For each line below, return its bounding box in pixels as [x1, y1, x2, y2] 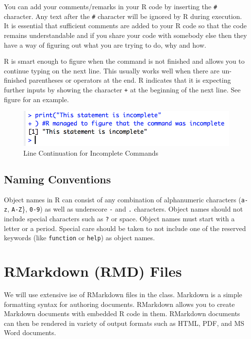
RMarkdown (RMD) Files [4, 261, 182, 281]
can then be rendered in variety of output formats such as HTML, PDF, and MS [4, 318, 245, 328]
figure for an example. [4, 94, 69, 104]
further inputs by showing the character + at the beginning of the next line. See [4, 84, 241, 94]
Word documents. [4, 327, 56, 338]
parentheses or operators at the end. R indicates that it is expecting [29, 75, 231, 85]
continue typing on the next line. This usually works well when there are [4, 65, 220, 75]
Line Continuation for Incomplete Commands [23, 147, 158, 158]
